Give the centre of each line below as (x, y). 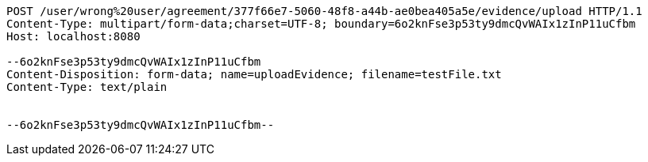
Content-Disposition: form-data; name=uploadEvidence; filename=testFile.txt (254, 74)
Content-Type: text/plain (87, 87)
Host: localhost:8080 (73, 36)
